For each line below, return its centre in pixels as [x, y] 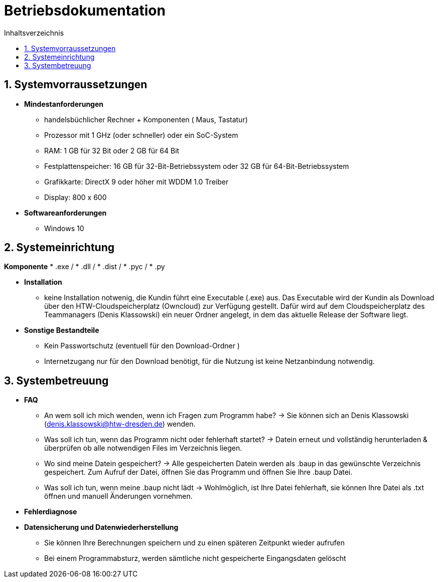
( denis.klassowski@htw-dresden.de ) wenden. [120, 424]
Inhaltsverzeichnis [34, 33]
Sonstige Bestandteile [62, 330]
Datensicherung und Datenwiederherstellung [101, 527]
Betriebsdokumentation [85, 11]
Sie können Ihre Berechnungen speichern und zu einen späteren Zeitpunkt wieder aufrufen [195, 543]
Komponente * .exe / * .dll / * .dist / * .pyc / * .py [85, 267]
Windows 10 [64, 228]
